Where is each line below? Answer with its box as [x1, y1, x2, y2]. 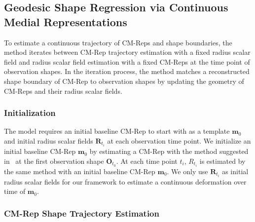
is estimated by [199, 155, 246, 166]
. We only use [167, 166, 208, 176]
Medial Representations [4, 14, 127, 29]
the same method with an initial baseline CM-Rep [4, 166, 155, 176]
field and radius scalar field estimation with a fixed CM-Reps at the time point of [4, 56, 250, 67]
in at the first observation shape [4, 155, 104, 166]
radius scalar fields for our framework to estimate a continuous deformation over [4, 176, 247, 186]
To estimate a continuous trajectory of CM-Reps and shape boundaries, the [4, 37, 232, 47]
